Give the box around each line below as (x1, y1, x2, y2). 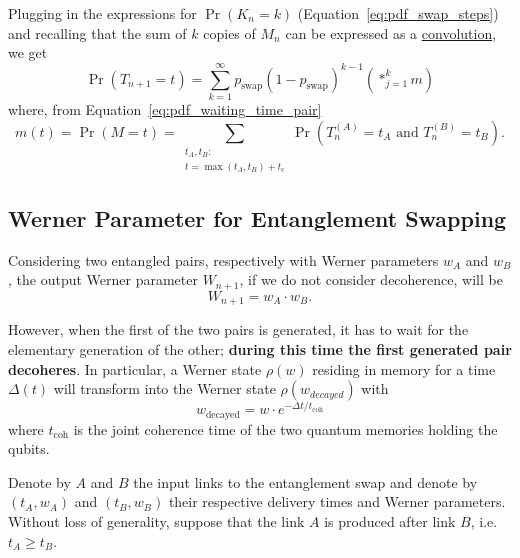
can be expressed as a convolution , (285, 22, 497, 43)
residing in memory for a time (312, 358, 496, 379)
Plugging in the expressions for (8, 3, 197, 23)
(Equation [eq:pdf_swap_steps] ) (297, 3, 499, 23)
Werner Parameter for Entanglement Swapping (8, 203, 507, 234)
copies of (203, 22, 256, 43)
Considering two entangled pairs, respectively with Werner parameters (8, 249, 439, 270)
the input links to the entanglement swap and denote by (133, 471, 478, 492)
